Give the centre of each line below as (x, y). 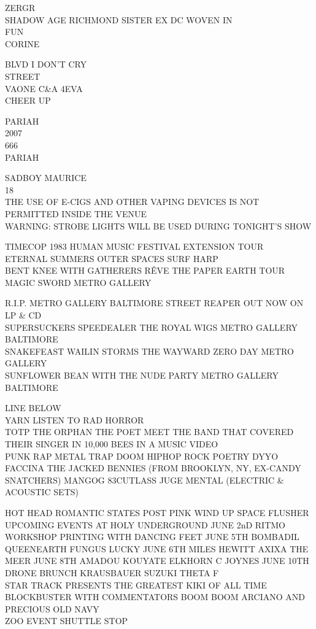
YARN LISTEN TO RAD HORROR (75, 419)
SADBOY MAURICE (46, 178)
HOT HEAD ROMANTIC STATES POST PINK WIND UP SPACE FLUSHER (157, 512)
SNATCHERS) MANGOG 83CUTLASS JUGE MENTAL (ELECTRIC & (145, 480)
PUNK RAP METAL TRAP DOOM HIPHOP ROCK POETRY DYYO (142, 456)
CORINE (22, 43)
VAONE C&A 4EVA (44, 88)
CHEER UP (28, 100)
